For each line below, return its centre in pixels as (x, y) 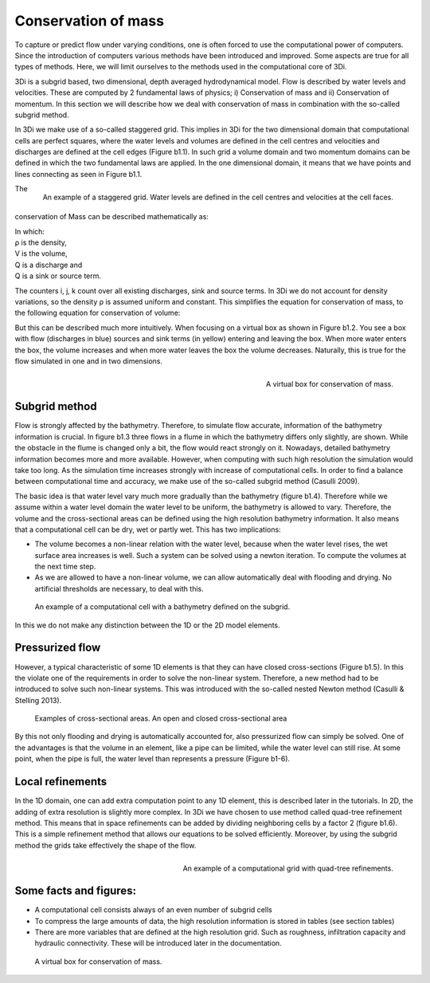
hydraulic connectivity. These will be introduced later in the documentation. (158, 943)
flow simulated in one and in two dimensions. (89, 361)
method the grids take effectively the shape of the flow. (106, 845)
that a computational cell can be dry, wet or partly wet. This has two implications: (148, 529)
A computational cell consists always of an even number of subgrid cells (153, 910)
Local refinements (61, 782)
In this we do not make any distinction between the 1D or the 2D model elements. (147, 625)
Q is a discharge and (49, 265)
